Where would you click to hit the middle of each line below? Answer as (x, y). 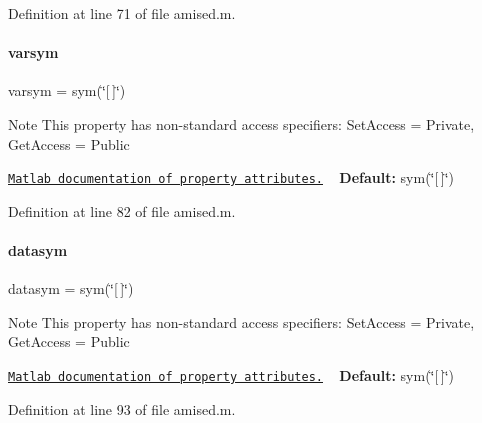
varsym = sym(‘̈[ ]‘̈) (67, 90)
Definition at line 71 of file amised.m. (122, 13)
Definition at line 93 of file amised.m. (122, 408)
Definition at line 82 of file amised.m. (122, 210)
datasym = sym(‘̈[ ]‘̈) (71, 288)
